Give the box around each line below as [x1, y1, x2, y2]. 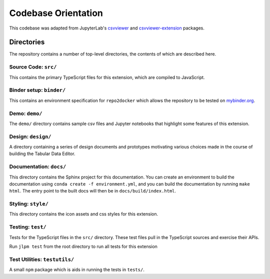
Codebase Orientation [9, 7, 103, 18]
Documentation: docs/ [9, 163, 66, 170]
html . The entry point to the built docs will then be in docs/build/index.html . [9, 188, 176, 194]
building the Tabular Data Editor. [9, 150, 75, 157]
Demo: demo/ [9, 110, 42, 117]
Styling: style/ [9, 200, 48, 207]
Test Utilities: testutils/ [9, 255, 74, 262]
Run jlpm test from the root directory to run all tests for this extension [9, 243, 157, 249]
